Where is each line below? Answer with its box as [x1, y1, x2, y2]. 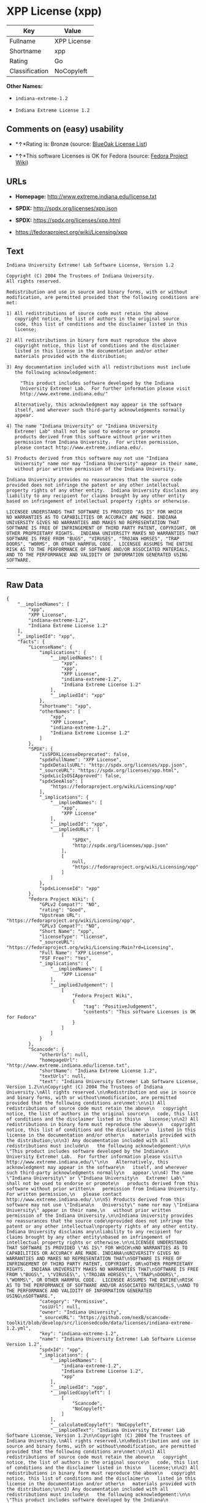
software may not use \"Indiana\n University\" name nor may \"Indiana [6, 1202, 199, 1208]
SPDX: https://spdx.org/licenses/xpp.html [15, 216, 121, 224]
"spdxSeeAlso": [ [39, 778, 84, 785]
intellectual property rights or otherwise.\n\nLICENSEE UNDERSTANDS [6, 1239, 188, 1246]
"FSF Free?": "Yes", [39, 955, 92, 962]
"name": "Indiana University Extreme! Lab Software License [39, 1336, 196, 1342]
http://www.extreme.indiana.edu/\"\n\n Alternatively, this [6, 1159, 169, 1165]
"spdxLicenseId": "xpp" [39, 886, 100, 892]
